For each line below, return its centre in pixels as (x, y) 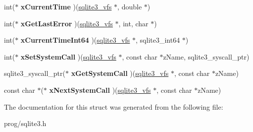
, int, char (133, 23)
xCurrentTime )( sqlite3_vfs (66, 6)
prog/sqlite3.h (25, 123)
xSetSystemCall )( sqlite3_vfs (68, 56)
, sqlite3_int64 (158, 40)
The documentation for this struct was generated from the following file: (114, 106)
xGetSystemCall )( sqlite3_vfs (120, 73)
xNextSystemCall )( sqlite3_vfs (100, 90)
